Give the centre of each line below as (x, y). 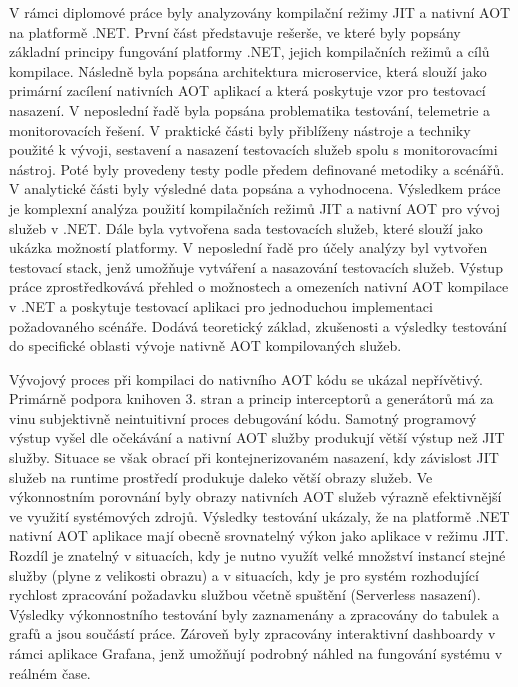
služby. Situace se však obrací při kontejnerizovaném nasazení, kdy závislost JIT (254, 457)
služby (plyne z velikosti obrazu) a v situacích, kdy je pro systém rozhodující (244, 574)
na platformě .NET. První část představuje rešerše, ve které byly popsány (235, 31)
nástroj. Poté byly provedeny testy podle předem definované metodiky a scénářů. (257, 168)
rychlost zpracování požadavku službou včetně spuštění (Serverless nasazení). (245, 594)
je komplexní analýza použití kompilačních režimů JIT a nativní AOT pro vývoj (255, 207)
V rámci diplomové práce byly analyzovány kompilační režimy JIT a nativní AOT (260, 12)
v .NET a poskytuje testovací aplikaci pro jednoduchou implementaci (221, 305)
